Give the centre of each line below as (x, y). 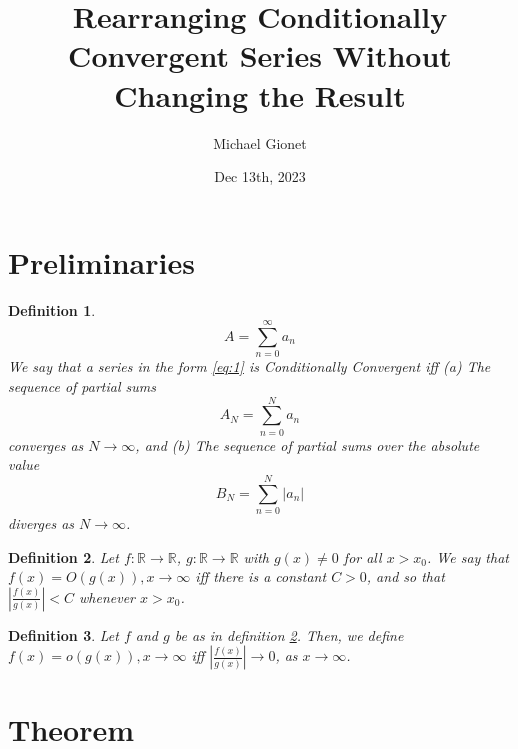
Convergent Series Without (260, 55)
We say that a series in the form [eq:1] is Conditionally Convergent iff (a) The (249, 366)
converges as (46, 444)
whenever (107, 596)
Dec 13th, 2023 (260, 176)
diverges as (41, 522)
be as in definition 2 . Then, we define (289, 634)
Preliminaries (101, 261)
